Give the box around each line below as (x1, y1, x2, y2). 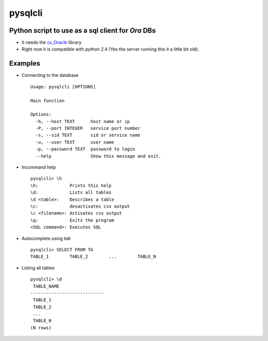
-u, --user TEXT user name (35, 139, 114, 145)
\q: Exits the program (30, 217, 114, 223)
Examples (9, 59, 41, 68)
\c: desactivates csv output (30, 204, 130, 209)
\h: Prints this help (30, 182, 112, 188)
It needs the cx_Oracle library (21, 40, 82, 46)
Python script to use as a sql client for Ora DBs (9, 26, 156, 35)
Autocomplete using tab (21, 235, 71, 241)
